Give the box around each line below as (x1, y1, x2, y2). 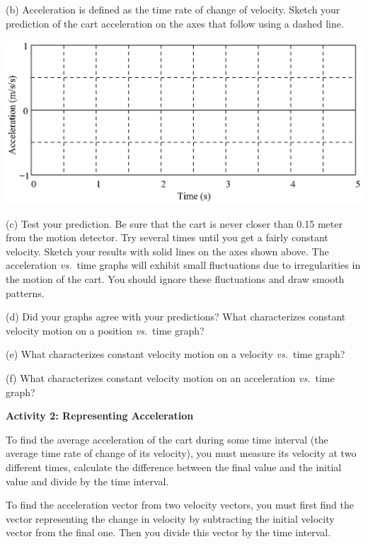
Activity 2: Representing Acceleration (6, 408, 194, 423)
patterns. (6, 285, 45, 300)
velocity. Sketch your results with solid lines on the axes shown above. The (6, 243, 329, 258)
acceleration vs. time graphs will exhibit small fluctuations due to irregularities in (6, 257, 361, 272)
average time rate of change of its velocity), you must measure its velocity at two (6, 446, 357, 461)
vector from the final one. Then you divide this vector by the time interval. (6, 525, 331, 540)
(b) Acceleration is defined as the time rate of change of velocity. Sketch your (6, 2, 340, 16)
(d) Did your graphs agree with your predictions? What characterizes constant (6, 309, 346, 324)
